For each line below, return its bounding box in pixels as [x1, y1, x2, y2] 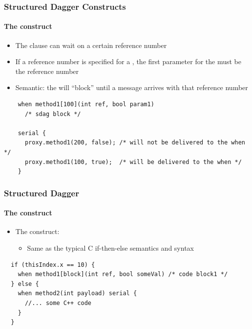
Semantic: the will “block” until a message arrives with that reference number [15, 82, 248, 93]
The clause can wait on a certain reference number [15, 40, 167, 50]
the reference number [15, 66, 79, 76]
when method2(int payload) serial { [18, 290, 137, 297]
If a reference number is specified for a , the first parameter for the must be [15, 56, 241, 67]
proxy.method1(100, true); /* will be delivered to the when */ [24, 158, 242, 165]
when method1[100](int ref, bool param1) [18, 101, 154, 108]
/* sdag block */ [24, 110, 81, 117]
